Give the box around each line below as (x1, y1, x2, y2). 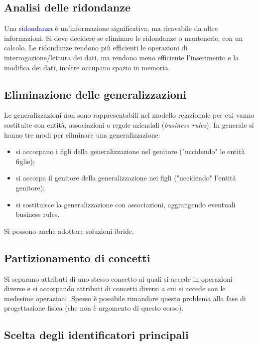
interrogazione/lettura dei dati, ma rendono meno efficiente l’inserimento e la (4, 52, 239, 62)
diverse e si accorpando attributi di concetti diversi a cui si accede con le (4, 283, 226, 294)
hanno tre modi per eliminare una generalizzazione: (4, 129, 160, 140)
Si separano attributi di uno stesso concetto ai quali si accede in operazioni (4, 273, 233, 284)
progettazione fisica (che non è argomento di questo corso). (4, 303, 184, 313)
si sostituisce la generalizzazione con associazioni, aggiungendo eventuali (15, 199, 236, 209)
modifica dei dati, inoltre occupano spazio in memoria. (4, 62, 170, 72)
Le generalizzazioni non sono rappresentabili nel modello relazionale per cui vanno (4, 110, 255, 120)
